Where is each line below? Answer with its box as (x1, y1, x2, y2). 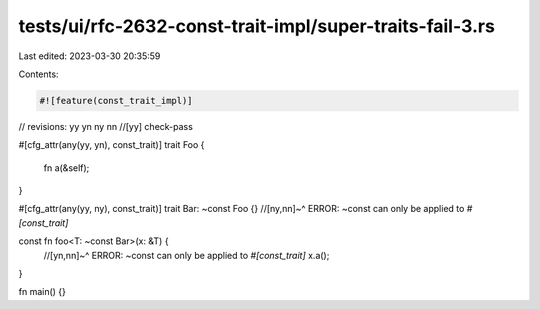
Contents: (18, 68, 59, 80)
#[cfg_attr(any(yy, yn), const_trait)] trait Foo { (18, 139, 205, 151)
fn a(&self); (43, 161, 90, 174)
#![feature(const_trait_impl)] (39, 95, 194, 106)
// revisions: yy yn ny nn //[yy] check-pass (18, 120, 194, 132)
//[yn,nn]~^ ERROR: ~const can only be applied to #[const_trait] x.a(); (43, 249, 330, 261)
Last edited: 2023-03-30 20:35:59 (18, 50, 161, 62)
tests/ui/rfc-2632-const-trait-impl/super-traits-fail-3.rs (18, 15, 495, 37)
